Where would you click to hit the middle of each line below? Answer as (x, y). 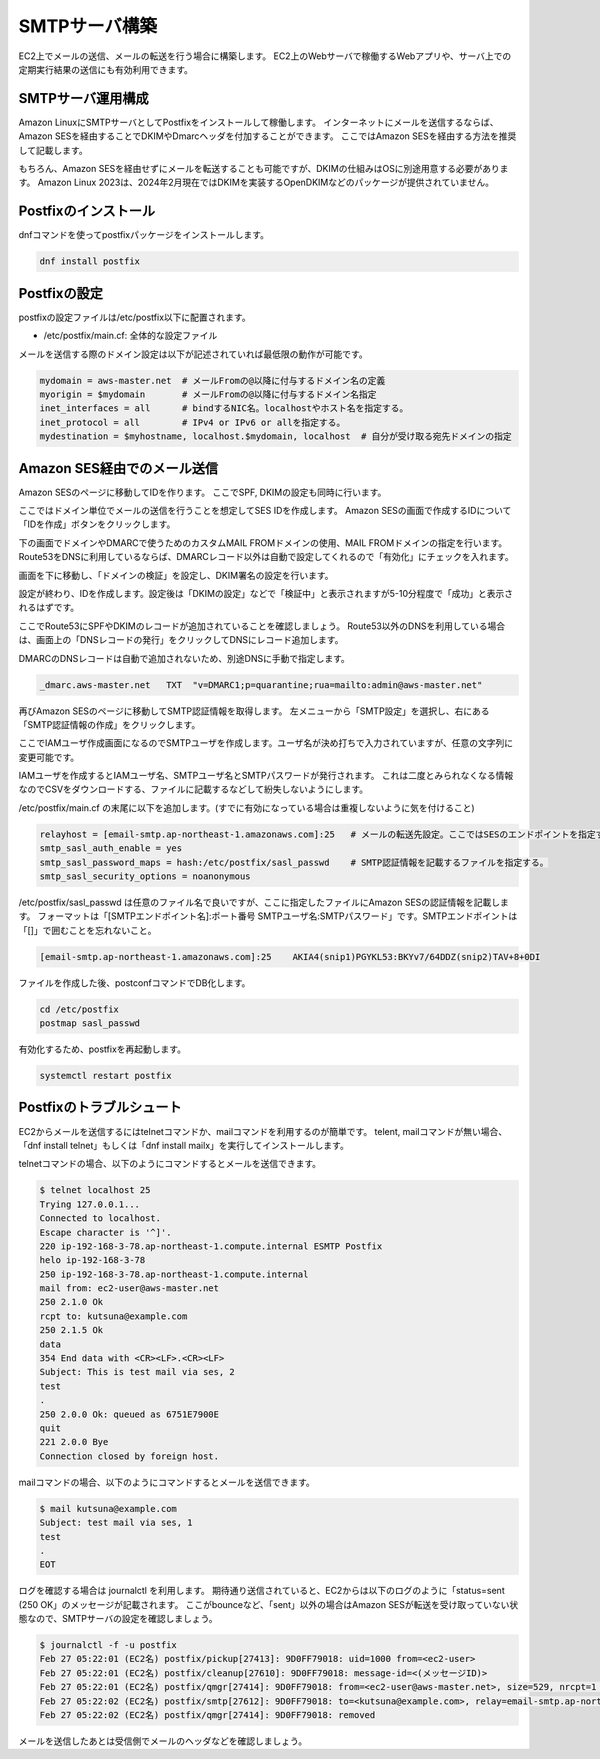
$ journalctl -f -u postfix (108, 1645)
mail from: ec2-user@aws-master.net (129, 1288)
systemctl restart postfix (105, 1076)
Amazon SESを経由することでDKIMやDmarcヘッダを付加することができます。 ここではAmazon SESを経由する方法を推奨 (267, 136)
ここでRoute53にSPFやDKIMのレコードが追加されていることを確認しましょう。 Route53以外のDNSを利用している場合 (262, 626)
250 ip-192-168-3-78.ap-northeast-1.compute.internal (174, 1274)
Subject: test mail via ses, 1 (116, 1523)
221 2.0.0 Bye (74, 1442)
